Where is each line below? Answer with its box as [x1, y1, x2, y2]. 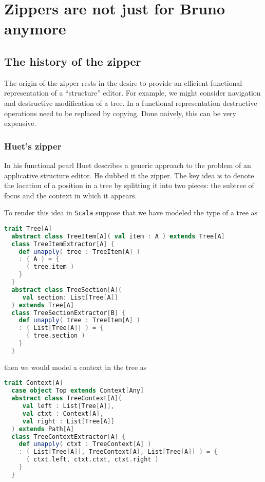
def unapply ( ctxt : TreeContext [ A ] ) [18, 440, 152, 448]
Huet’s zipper [4, 139, 62, 152]
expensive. [4, 118, 36, 128]
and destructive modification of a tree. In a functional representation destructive [4, 97, 257, 108]
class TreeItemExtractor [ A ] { [11, 240, 115, 248]
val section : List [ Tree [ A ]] [22, 293, 119, 301]
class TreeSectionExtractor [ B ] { [11, 309, 126, 317]
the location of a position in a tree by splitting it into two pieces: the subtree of [4, 180, 254, 191]
